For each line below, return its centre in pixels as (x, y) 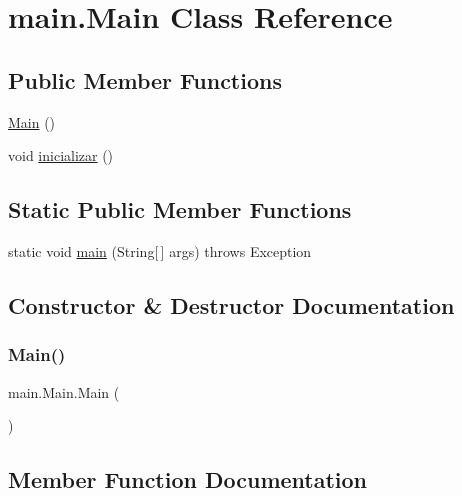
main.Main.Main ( (64, 391)
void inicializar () (61, 155)
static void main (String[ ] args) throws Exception (160, 250)
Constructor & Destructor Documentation (231, 304)
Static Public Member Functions (180, 209)
